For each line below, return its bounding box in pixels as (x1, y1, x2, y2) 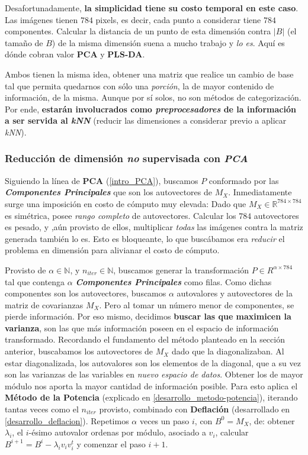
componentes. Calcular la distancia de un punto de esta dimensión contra (5, 25, 271, 37)
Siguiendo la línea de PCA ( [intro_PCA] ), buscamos (5, 174, 198, 186)
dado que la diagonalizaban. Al (171, 345, 284, 357)
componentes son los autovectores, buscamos (5, 287, 166, 299)
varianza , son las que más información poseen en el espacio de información (5, 321, 279, 334)
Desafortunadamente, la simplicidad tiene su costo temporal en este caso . (5, 2, 299, 14)
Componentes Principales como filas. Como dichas (75, 275, 272, 288)
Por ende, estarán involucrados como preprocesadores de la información (5, 102, 296, 115)
